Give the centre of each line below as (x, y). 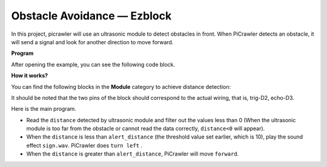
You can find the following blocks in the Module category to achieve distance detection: (121, 87)
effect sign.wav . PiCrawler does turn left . (84, 145)
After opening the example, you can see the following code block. (93, 64)
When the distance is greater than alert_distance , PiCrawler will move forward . (133, 154)
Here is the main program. (44, 109)
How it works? (30, 76)
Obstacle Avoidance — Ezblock (91, 16)
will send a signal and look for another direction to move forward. (92, 42)
